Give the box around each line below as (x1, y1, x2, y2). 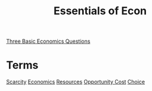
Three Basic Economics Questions (6, 37, 91, 45)
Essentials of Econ (53, 4, 147, 18)
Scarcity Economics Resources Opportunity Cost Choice (6, 79, 145, 86)
